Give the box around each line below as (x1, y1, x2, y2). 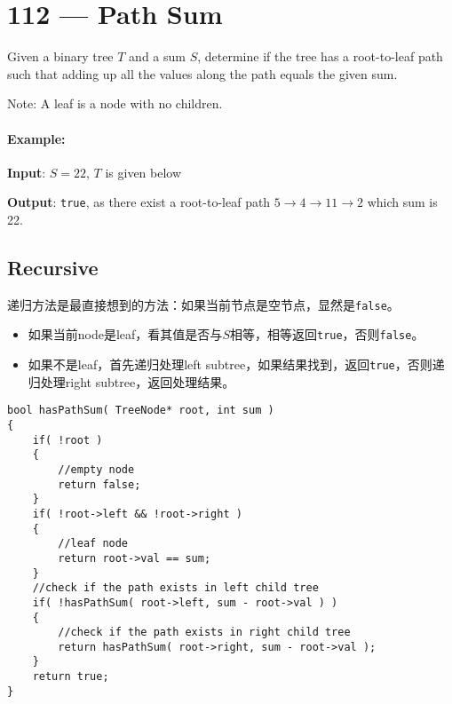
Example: (7, 129, 66, 147)
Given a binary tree (7, 47, 114, 66)
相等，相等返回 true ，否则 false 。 (229, 325, 424, 344)
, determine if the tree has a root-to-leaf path (197, 47, 443, 66)
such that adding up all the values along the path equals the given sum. (7, 64, 398, 83)
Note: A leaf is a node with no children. (7, 94, 223, 113)
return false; (58, 478, 141, 491)
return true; (32, 670, 109, 684)
